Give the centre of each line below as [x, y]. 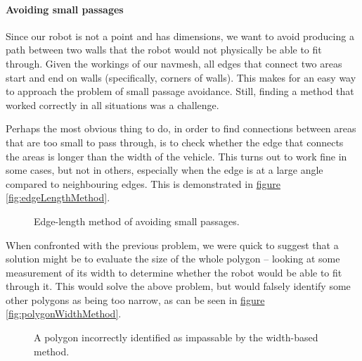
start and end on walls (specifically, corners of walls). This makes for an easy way [181, 77]
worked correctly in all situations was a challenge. [112, 104]
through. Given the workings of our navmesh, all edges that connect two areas [174, 63]
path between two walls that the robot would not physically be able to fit [164, 50]
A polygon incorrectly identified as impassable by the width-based [176, 337]
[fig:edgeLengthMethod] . [58, 197]
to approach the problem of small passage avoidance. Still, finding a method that [180, 91]
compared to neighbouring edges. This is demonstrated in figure [143, 183]
